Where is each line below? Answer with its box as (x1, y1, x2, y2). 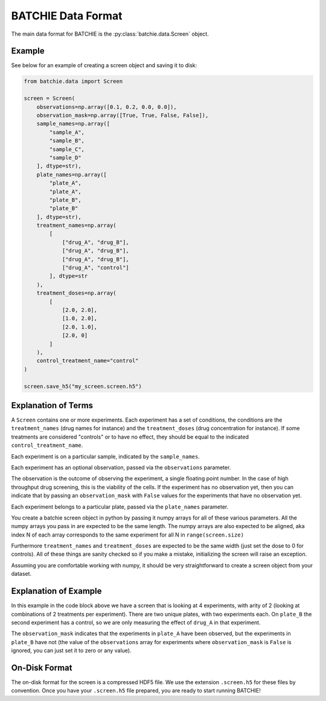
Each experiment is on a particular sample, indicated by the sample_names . (11, 452, 200, 460)
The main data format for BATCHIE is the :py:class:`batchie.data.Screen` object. (11, 30, 209, 37)
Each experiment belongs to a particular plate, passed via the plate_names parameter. (11, 503, 229, 510)
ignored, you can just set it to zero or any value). (11, 647, 132, 654)
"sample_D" (49, 154, 81, 161)
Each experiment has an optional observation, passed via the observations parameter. (11, 463, 231, 471)
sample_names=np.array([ (36, 120, 110, 127)
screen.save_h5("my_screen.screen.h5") (24, 383, 142, 390)
